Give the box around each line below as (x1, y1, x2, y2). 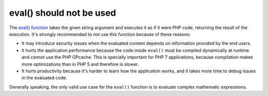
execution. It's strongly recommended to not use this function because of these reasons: (9, 31, 191, 37)
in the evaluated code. (21, 75, 67, 81)
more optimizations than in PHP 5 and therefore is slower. (21, 61, 139, 67)
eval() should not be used (9, 7, 116, 18)
